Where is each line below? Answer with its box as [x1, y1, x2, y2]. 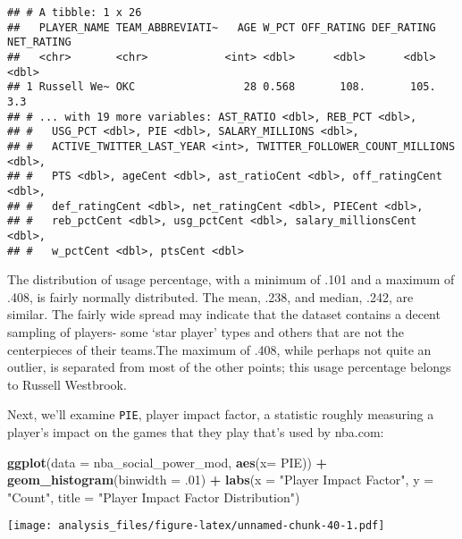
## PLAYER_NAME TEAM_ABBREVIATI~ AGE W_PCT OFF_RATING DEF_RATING [7, 21, 436, 34]
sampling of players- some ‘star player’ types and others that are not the [7, 322, 404, 341]
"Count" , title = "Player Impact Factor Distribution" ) [7, 487, 300, 506]
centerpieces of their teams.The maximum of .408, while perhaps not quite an [7, 340, 432, 358]
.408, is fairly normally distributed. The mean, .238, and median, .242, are [7, 287, 414, 306]
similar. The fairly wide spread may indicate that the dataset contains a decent [7, 305, 441, 324]
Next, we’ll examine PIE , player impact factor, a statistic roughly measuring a [7, 405, 434, 424]
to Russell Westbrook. [7, 375, 127, 393]
